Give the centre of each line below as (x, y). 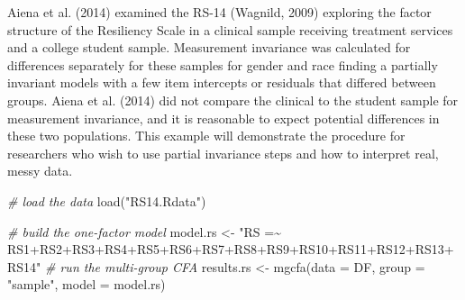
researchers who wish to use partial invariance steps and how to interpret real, (223, 153)
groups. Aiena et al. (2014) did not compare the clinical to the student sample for (233, 100)
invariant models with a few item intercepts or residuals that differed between (222, 82)
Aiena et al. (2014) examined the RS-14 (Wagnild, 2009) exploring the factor (219, 12)
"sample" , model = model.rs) (87, 284)
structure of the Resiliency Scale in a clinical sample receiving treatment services (230, 29)
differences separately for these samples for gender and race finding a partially (223, 64)
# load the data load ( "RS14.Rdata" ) (107, 200)
